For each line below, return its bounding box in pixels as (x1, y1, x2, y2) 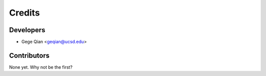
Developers (9, 26, 45, 34)
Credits (9, 7, 40, 18)
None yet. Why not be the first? (9, 64, 73, 70)
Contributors (9, 51, 50, 59)
